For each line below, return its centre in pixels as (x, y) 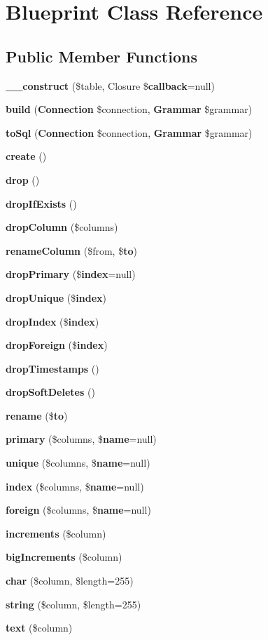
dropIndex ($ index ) (52, 321)
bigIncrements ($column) (64, 557)
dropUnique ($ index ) (56, 297)
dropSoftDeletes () (50, 392)
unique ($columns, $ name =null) (78, 463)
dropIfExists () (41, 203)
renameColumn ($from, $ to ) (71, 250)
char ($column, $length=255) (70, 581)
